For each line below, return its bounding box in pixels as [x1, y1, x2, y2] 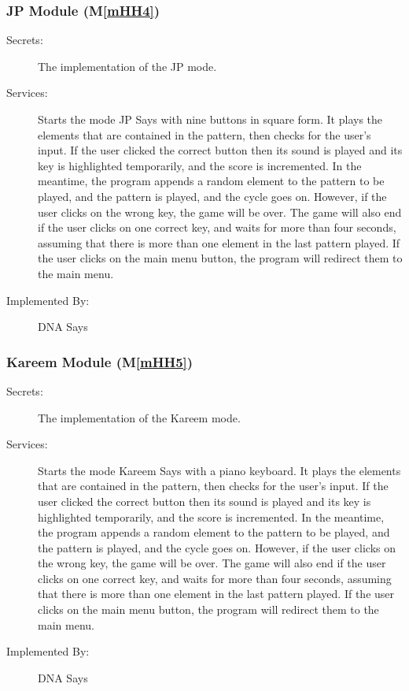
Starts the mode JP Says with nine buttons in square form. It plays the [38, 111, 383, 127]
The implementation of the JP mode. [38, 58, 217, 74]
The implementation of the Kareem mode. [38, 409, 241, 425]
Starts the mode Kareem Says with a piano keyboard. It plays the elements [38, 462, 401, 478]
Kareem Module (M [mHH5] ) [6, 351, 193, 371]
